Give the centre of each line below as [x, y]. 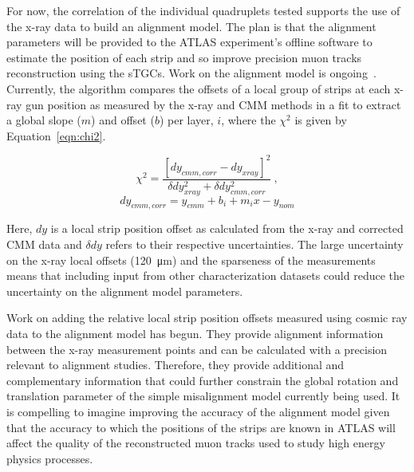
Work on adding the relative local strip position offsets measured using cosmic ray [207, 318]
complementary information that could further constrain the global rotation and [203, 380]
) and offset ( [123, 120]
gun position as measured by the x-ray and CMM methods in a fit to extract [213, 104]
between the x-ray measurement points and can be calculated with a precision [197, 349]
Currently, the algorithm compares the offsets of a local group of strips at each [199, 88]
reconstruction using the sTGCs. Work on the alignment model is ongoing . [191, 73]
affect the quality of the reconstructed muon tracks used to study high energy [196, 443]
